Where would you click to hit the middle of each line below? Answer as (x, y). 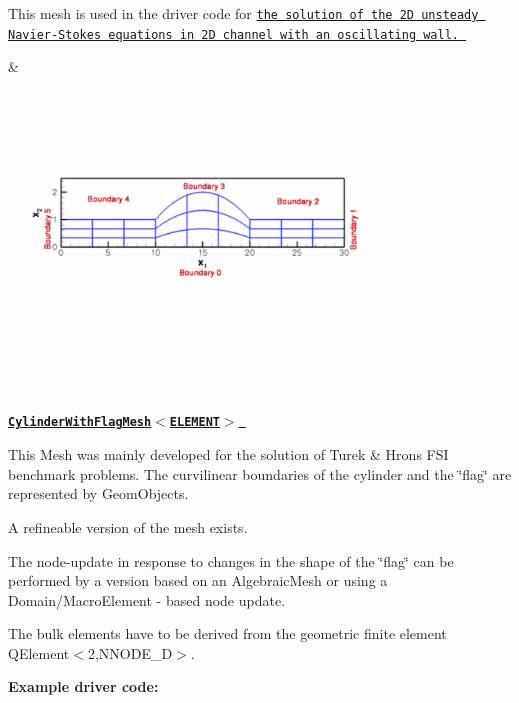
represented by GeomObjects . (98, 493)
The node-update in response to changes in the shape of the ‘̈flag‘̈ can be (231, 560)
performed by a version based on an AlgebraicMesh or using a (198, 580)
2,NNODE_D (130, 652)
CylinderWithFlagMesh (80, 422)
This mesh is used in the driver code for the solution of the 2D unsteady (243, 13)
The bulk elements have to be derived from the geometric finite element (227, 633)
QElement (39, 652)
